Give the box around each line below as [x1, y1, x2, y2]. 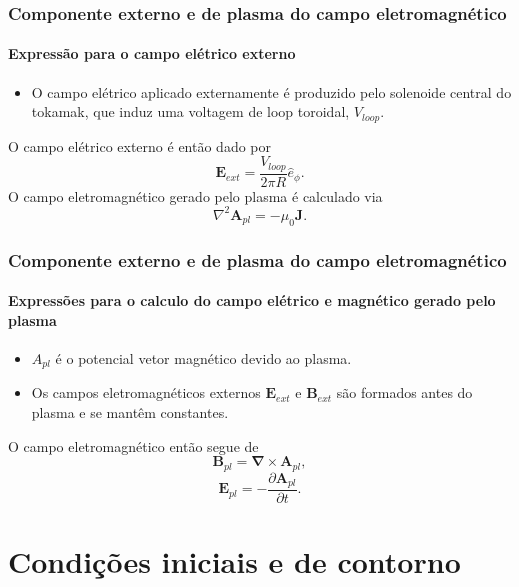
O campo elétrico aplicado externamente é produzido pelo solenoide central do [31, 81, 512, 102]
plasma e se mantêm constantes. [31, 401, 229, 422]
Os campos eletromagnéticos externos [31, 382, 261, 403]
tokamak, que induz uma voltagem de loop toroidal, [31, 101, 350, 122]
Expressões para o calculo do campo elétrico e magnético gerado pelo [8, 290, 496, 311]
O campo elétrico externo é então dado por [8, 135, 271, 156]
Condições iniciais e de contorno [8, 541, 461, 582]
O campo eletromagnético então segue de [8, 435, 259, 456]
